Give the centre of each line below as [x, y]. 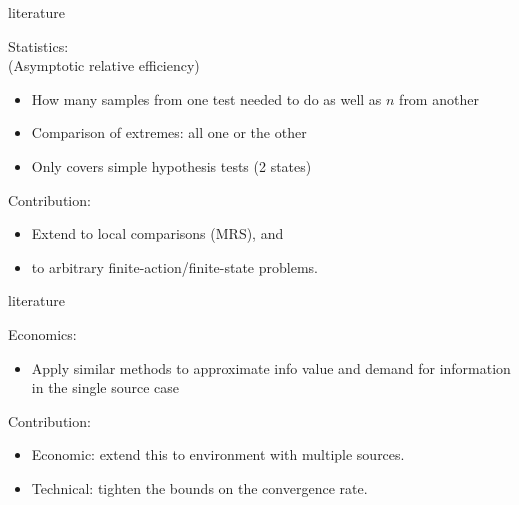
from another [439, 98]
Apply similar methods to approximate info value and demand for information [271, 367]
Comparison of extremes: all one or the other [169, 132]
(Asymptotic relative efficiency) [104, 65]
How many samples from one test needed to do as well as [206, 98]
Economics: [42, 333]
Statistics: [38, 45]
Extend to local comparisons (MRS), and [157, 233]
